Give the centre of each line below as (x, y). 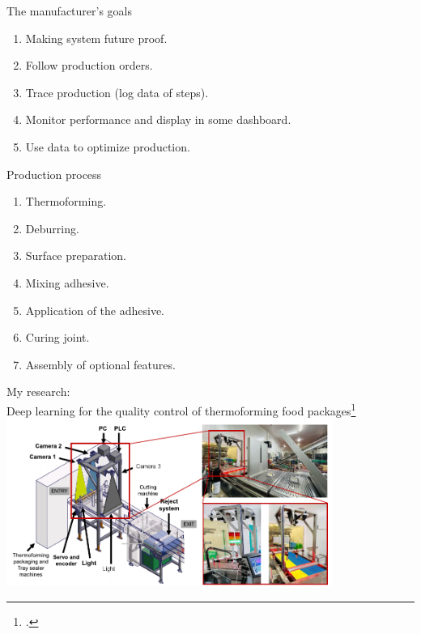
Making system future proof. (96, 38)
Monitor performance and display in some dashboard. (158, 119)
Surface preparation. (76, 255)
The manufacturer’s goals (70, 11)
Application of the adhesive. (95, 310)
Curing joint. (57, 337)
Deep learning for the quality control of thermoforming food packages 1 (181, 409)
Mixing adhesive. (67, 282)
